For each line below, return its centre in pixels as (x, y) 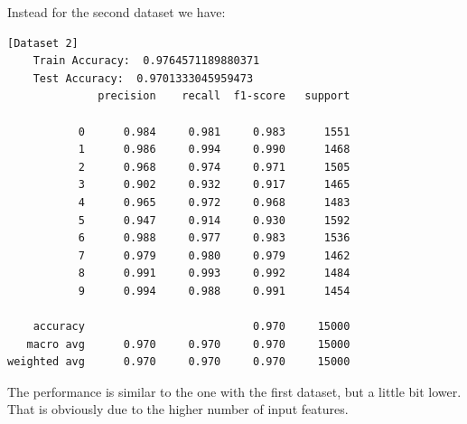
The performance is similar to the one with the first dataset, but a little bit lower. (234, 391)
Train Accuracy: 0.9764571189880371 (146, 61)
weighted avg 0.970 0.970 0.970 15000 (179, 362)
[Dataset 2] (43, 43)
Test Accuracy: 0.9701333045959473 (143, 78)
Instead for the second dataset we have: (117, 12)
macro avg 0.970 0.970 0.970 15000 (188, 344)
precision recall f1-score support (224, 96)
